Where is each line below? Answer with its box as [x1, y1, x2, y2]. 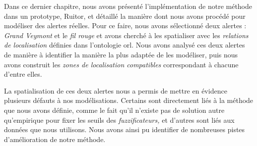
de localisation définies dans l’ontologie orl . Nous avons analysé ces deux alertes [4, 40, 245, 50]
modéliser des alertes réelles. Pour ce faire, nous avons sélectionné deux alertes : [4, 20, 247, 31]
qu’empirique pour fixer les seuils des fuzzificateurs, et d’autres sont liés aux [4, 114, 235, 125]
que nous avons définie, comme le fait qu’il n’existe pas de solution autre [4, 104, 225, 115]
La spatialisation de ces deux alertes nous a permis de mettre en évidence [4, 85, 227, 96]
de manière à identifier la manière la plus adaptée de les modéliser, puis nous [4, 49, 238, 59]
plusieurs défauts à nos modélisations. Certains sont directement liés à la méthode [4, 95, 254, 105]
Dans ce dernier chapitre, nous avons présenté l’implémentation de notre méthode [4, 1, 253, 11]
